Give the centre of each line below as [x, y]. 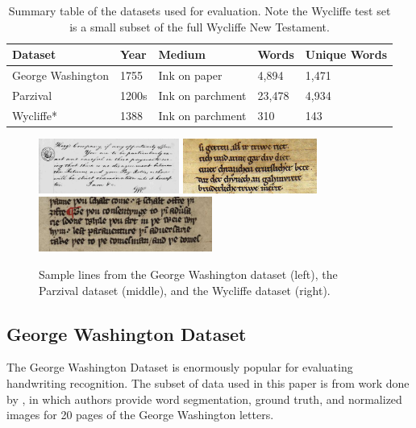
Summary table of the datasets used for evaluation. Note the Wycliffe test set [200, 10]
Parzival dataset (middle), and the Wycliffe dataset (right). [185, 290]
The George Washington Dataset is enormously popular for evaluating [180, 367]
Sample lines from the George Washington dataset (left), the [188, 274]
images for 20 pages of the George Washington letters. [140, 415]
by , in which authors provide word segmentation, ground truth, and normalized [204, 399]
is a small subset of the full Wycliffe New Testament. [200, 26]
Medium [182, 54]
